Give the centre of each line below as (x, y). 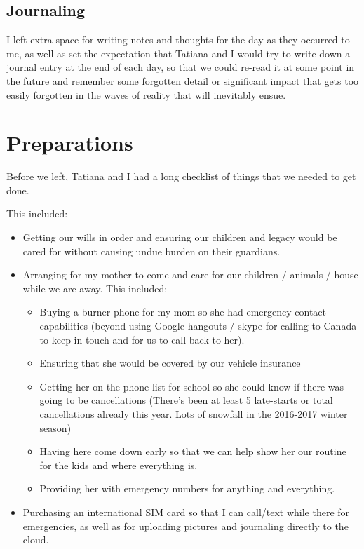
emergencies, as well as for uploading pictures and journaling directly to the (186, 526)
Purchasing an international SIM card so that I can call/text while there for (186, 511)
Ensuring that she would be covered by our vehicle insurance (170, 363)
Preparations (70, 143)
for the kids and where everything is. (119, 465)
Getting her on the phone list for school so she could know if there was (192, 386)
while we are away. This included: (95, 288)
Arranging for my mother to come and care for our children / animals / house (190, 274)
